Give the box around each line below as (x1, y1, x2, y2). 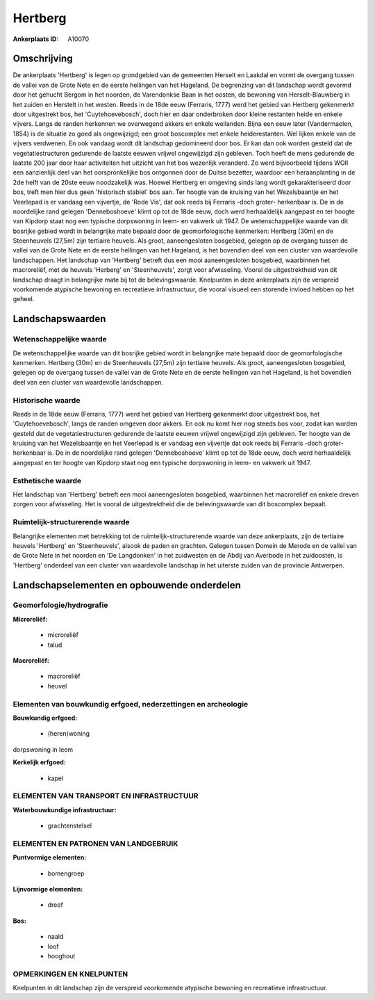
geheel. (12, 295, 35, 303)
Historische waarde (12, 395, 81, 405)
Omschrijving (12, 53, 73, 65)
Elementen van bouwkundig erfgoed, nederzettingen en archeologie (12, 699, 249, 709)
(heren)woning (47, 729, 90, 738)
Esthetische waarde (12, 476, 82, 485)
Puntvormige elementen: (12, 853, 87, 862)
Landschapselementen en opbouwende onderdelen (12, 579, 241, 591)
